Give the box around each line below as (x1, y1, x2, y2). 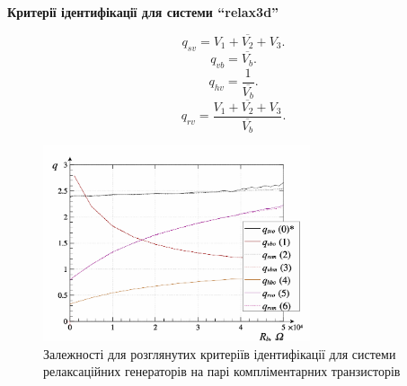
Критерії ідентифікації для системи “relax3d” (7, 3, 279, 22)
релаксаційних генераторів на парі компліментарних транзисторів (43, 362, 401, 381)
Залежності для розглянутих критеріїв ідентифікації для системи (43, 344, 396, 363)
